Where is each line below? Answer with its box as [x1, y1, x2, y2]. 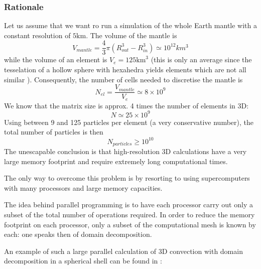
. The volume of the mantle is [86, 30, 177, 40]
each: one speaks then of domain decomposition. [4, 229, 152, 239]
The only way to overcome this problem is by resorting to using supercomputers [4, 173, 250, 183]
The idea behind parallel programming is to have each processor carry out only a [4, 199, 253, 210]
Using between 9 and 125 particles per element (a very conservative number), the [4, 116, 253, 127]
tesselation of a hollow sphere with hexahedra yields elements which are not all [4, 64, 246, 75]
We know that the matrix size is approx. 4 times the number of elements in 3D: [4, 100, 249, 110]
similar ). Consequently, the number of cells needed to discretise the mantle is [4, 74, 243, 84]
